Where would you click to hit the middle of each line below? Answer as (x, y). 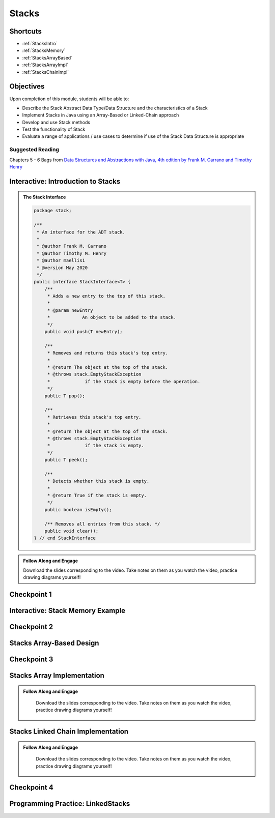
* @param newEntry (70, 310)
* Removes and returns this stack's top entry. (108, 353)
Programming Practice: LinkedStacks (70, 804)
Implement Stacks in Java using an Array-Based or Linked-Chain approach (101, 115)
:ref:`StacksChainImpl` (46, 72)
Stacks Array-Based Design (54, 643)
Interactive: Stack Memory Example (67, 610)
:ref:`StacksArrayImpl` (45, 65)
